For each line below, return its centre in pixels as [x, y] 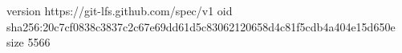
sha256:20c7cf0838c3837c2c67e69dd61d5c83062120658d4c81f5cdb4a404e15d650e [201, 26]
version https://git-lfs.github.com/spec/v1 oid [120, 10]
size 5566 [28, 42]
